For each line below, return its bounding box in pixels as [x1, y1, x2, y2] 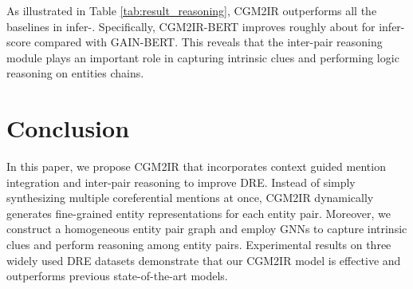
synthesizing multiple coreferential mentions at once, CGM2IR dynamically [6, 189, 374, 206]
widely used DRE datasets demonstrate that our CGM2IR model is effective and [6, 251, 401, 268]
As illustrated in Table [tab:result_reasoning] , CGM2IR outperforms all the [6, 2, 377, 18]
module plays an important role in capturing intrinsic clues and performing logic [6, 49, 399, 65]
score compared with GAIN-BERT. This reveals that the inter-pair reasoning [6, 34, 383, 50]
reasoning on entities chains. [6, 65, 144, 81]
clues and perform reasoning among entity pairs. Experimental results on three [6, 236, 391, 253]
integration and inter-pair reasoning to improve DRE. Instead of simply [6, 173, 356, 190]
